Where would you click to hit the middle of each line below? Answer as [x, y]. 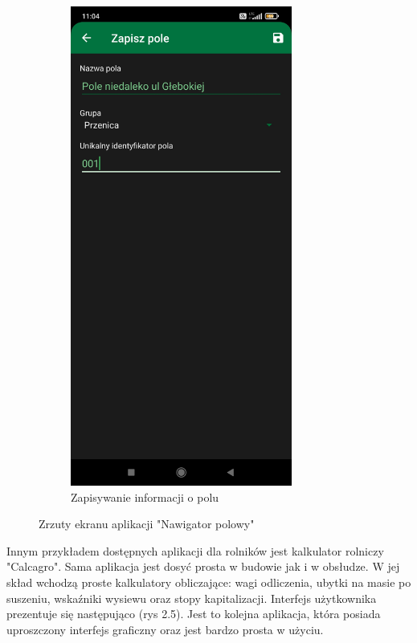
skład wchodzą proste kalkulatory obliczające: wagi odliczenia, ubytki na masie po [209, 582]
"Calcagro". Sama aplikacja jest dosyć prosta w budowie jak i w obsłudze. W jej [203, 566]
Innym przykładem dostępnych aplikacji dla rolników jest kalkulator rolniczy [195, 550]
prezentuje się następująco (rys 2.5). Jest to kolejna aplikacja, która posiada [194, 614]
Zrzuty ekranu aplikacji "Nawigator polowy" [147, 524]
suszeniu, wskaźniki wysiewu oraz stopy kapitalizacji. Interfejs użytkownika [192, 598]
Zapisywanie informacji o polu [145, 496]
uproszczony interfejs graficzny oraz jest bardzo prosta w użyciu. [165, 629]
